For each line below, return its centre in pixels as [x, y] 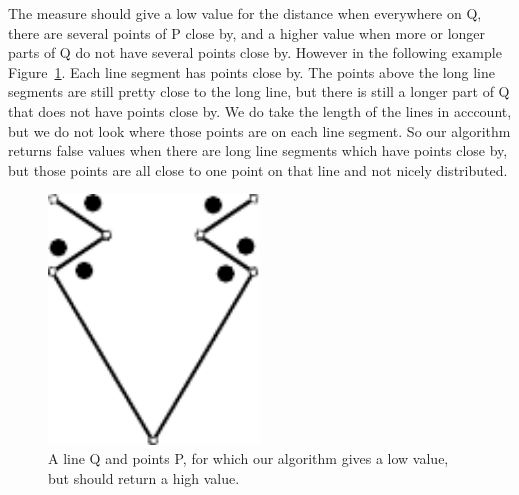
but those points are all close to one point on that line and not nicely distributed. [258, 169]
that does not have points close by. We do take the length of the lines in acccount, [260, 110]
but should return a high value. [144, 477]
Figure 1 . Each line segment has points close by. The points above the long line [251, 71]
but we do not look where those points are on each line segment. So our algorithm [259, 130]
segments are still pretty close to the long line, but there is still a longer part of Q [259, 91]
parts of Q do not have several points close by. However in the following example [255, 52]
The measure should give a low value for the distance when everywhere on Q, [245, 13]
